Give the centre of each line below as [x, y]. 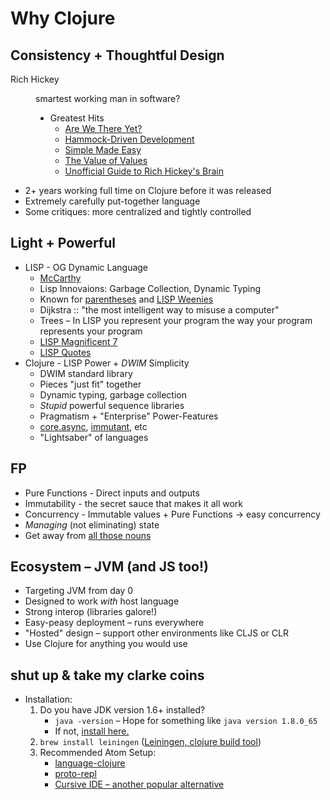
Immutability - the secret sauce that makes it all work [133, 503]
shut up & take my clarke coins [107, 675]
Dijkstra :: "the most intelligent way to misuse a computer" [159, 309]
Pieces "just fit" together [90, 384]
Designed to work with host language [102, 601]
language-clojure [90, 763]
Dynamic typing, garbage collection [113, 394]
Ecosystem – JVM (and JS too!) [109, 567]
